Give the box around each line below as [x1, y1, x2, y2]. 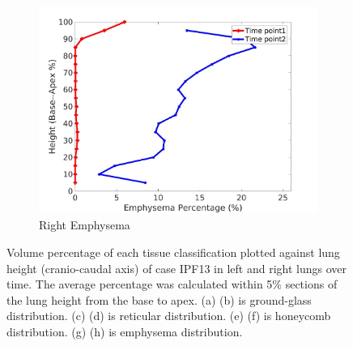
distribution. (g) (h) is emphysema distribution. [6, 323, 243, 340]
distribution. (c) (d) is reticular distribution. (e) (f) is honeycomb [6, 307, 331, 324]
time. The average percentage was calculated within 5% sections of [6, 276, 338, 293]
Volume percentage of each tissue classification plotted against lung [6, 244, 340, 261]
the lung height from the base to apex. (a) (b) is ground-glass [6, 291, 312, 308]
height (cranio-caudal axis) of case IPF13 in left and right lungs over [6, 259, 347, 276]
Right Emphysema [39, 216, 130, 233]
